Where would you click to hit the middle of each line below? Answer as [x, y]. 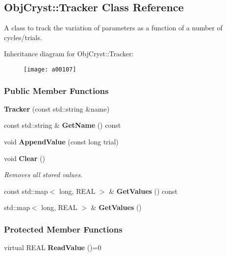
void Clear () [25, 158]
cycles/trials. [23, 37]
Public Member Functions [56, 90]
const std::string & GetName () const [63, 125]
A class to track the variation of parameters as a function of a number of [113, 28]
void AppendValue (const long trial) [61, 142]
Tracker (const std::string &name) [57, 108]
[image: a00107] [50, 69]
